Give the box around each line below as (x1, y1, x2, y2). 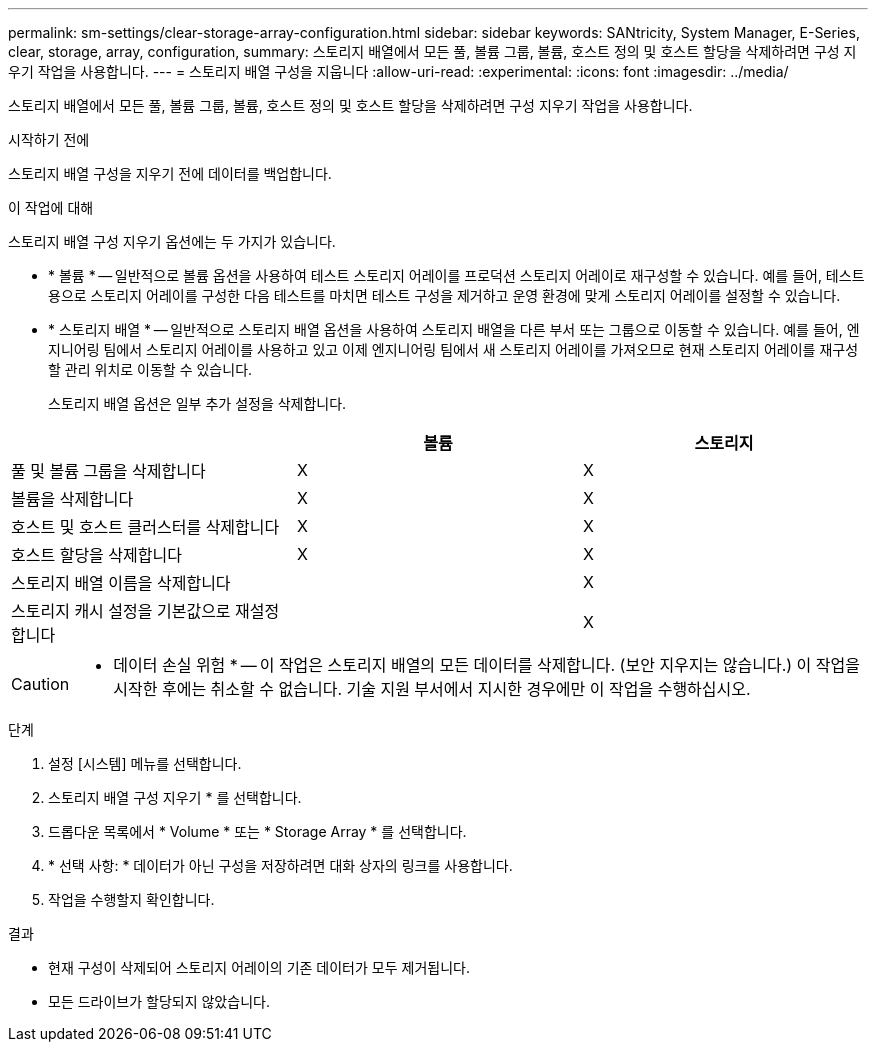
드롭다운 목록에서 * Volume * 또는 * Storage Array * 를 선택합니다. (48, 823, 467, 840)
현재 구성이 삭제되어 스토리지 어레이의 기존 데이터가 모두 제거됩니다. (48, 959, 470, 976)
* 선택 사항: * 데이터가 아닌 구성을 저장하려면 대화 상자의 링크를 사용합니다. (48, 857, 513, 874)
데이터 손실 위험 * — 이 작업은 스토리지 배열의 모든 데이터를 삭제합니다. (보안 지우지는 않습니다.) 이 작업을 (113, 655, 860, 675)
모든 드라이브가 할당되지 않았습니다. (48, 993, 270, 1010)
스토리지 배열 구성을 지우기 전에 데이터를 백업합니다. (8, 165, 332, 182)
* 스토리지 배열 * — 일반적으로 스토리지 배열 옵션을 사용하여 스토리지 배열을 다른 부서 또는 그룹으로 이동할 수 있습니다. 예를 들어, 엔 (48, 321, 860, 338)
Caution (11, 674, 70, 694)
